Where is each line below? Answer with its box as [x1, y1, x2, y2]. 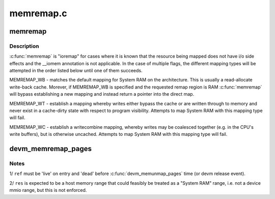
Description [9, 42, 39, 49]
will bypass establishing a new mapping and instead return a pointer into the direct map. [9, 91, 195, 97]
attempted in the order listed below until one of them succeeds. [9, 68, 143, 74]
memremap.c [9, 8, 67, 19]
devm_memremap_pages [9, 145, 92, 153]
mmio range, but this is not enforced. [9, 187, 87, 193]
